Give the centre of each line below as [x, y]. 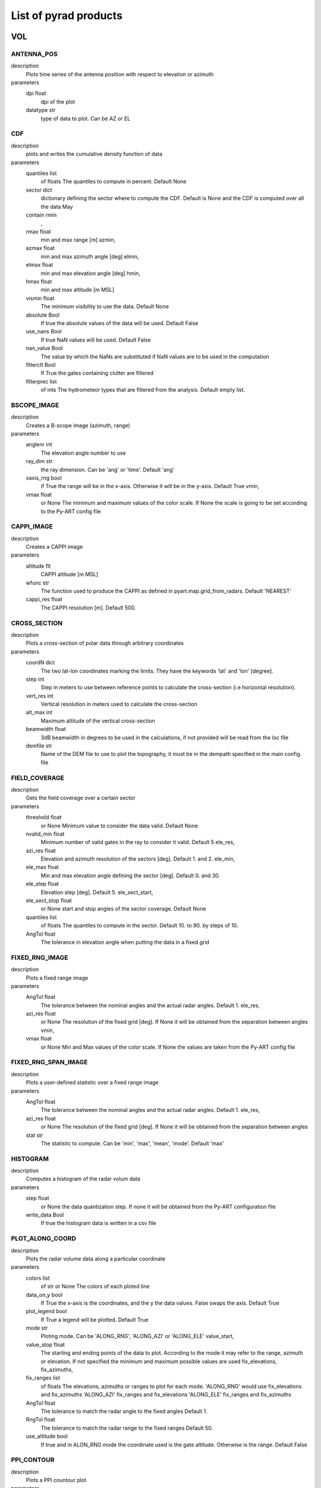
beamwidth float [46, 729]
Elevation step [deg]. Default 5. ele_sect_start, [97, 892]
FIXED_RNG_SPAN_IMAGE [49, 1062]
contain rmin [41, 215]
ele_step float [43, 884]
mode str [37, 1328]
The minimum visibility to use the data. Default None [105, 307]
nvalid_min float [45, 834]
